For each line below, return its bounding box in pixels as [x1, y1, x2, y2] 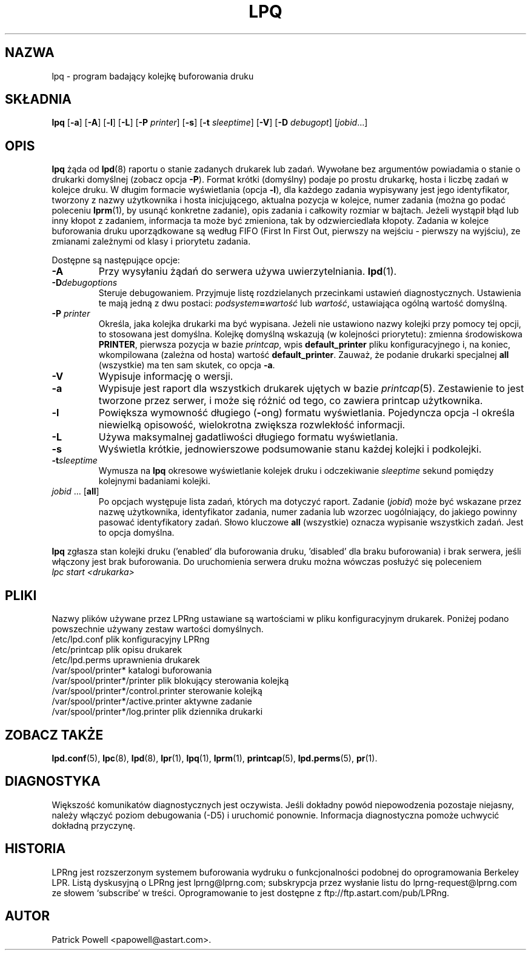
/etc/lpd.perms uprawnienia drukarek [52, 655, 200, 666]
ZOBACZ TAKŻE [5, 727, 104, 743]
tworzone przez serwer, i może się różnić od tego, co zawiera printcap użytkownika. [98, 394, 483, 407]
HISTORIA [5, 841, 66, 857]
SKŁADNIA [5, 92, 72, 107]
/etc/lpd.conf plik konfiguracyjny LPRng [52, 634, 210, 645]
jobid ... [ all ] [52, 486, 99, 497]
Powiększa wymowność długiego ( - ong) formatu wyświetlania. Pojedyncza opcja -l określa [98, 407, 515, 419]
